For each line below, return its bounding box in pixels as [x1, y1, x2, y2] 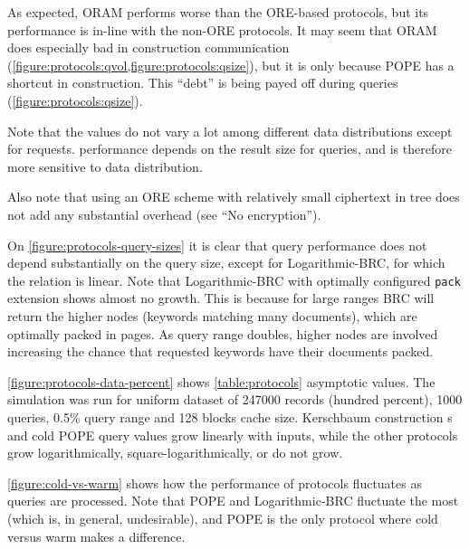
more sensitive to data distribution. [7, 156, 203, 175]
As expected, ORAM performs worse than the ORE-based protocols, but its [7, 3, 429, 21]
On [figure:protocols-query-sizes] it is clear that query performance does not [7, 235, 427, 254]
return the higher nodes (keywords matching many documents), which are [7, 306, 417, 325]
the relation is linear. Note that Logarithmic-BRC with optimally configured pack [7, 270, 461, 289]
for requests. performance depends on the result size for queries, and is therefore [7, 139, 452, 158]
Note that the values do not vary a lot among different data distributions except [7, 121, 453, 140]
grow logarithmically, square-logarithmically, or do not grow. [7, 443, 343, 462]
